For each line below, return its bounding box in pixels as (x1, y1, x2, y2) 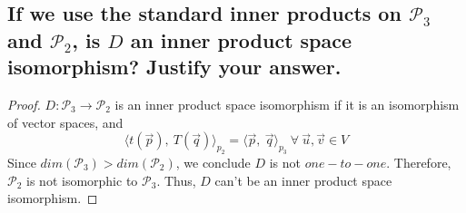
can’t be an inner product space (214, 170, 392, 189)
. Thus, (156, 170, 196, 189)
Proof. (7, 94, 41, 113)
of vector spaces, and (7, 112, 124, 131)
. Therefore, (386, 152, 451, 171)
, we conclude (175, 152, 251, 171)
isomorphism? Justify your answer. (7, 53, 342, 81)
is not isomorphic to (26, 170, 138, 189)
